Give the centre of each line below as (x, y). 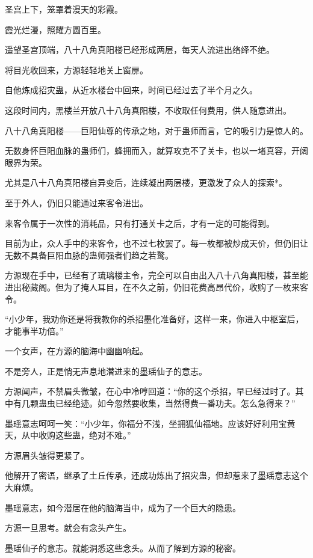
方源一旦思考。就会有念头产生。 (68, 528)
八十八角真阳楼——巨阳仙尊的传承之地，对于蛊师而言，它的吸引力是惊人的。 (156, 130)
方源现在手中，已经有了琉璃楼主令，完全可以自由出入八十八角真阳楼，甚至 (152, 275)
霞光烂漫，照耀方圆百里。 (55, 29)
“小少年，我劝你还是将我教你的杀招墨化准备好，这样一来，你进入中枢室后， (154, 319)
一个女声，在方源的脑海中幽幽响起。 (76, 351)
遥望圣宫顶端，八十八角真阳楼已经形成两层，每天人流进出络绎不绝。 (140, 50)
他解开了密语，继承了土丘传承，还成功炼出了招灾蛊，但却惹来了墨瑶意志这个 (156, 475)
